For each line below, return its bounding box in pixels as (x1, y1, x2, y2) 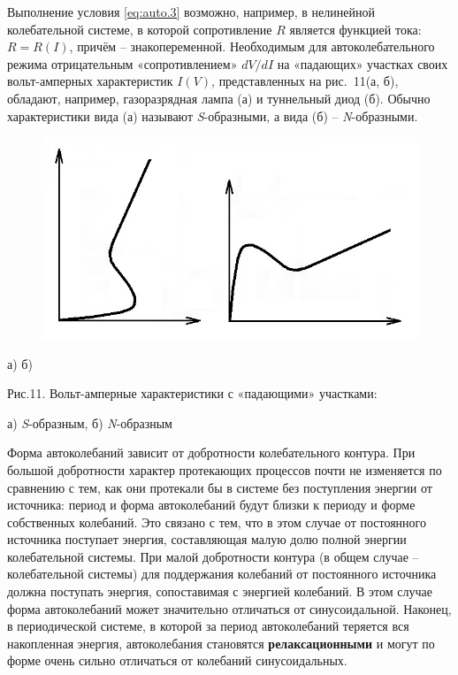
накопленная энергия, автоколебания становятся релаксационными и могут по (7, 633, 435, 652)
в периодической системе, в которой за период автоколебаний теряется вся (7, 617, 409, 635)
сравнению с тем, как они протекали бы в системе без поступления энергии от (7, 478, 432, 496)
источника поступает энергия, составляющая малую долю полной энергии (7, 530, 407, 548)
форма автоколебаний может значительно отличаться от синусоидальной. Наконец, (7, 599, 452, 617)
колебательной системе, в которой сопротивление (7, 19, 272, 38)
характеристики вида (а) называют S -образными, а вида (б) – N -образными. (7, 106, 418, 125)
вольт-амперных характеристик (7, 72, 173, 90)
